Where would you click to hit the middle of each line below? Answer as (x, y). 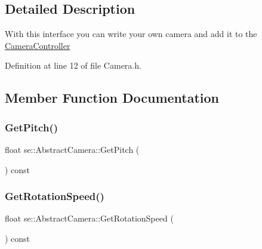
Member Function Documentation (112, 98)
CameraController (38, 45)
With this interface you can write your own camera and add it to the (131, 34)
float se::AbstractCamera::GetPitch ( (72, 149)
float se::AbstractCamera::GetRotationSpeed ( (89, 218)
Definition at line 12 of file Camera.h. (73, 65)
